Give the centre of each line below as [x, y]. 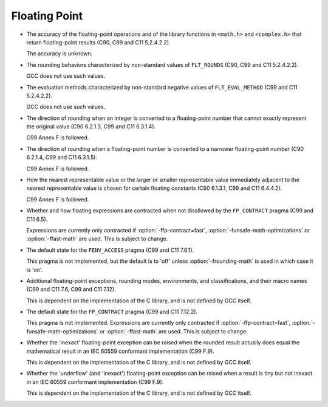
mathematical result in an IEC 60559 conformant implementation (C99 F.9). [121, 351]
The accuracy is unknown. [60, 54]
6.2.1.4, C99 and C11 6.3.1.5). [62, 158]
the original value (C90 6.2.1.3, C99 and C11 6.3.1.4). [91, 127]
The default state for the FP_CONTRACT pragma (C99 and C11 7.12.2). [112, 312]
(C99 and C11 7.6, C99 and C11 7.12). [71, 290]
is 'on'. [35, 270]
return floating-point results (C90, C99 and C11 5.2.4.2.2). [98, 42]
